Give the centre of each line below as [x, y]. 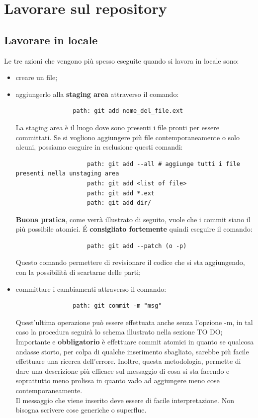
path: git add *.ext [121, 193]
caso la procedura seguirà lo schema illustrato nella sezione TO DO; [119, 332]
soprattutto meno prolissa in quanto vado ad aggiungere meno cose [118, 380]
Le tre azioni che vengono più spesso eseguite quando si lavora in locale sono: [122, 60]
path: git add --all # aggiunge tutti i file [163, 164]
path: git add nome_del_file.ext [128, 111]
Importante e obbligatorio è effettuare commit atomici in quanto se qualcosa [135, 342]
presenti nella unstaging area [67, 174]
